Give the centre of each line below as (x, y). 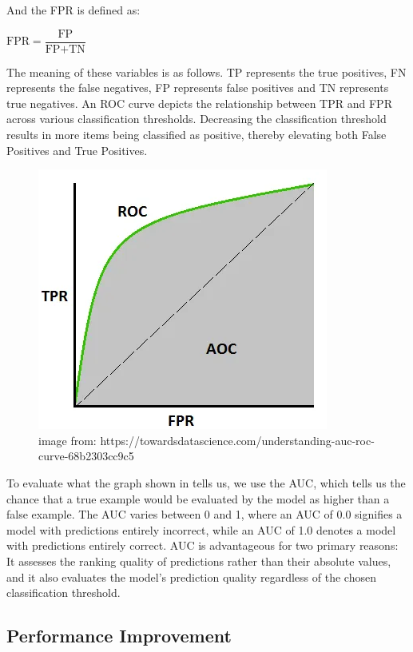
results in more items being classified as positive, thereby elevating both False (197, 135)
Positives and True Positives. (77, 150)
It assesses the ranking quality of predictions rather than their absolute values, (199, 561)
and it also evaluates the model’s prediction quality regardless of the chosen (191, 576)
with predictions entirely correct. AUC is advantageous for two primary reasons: (203, 545)
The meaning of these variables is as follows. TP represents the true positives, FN (206, 72)
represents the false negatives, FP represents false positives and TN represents (198, 87)
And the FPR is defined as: (73, 10)
